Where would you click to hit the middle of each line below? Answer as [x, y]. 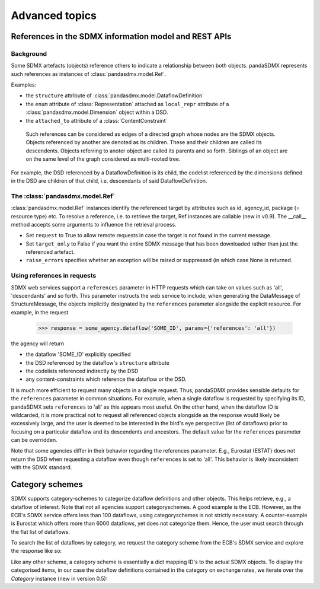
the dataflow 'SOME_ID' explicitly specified [78, 354]
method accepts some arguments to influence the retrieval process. [94, 224]
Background [29, 53]
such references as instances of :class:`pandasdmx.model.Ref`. [89, 74]
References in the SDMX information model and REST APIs [121, 36]
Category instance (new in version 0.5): [59, 578]
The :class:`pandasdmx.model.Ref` [63, 196]
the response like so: [36, 551]
